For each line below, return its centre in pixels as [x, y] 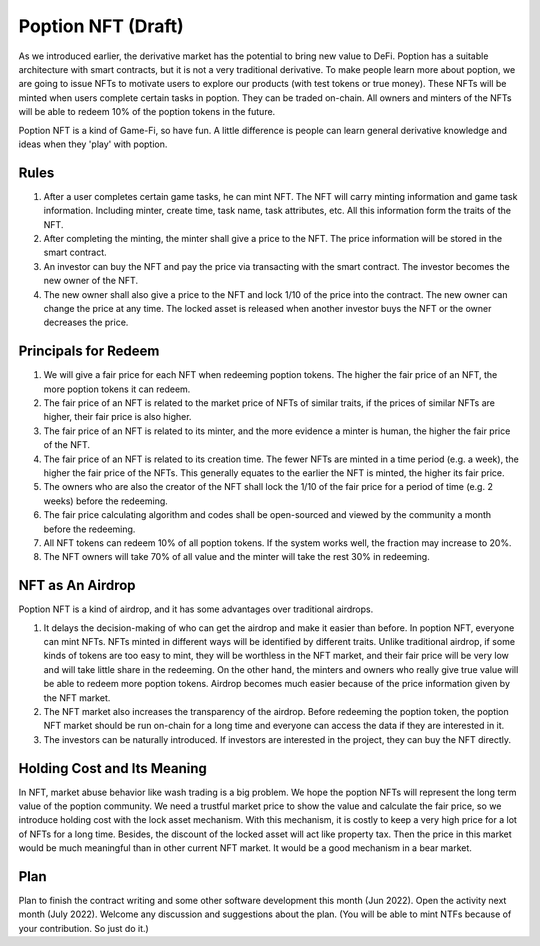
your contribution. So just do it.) [83, 928]
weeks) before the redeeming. [106, 501]
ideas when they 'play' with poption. [93, 144]
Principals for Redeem [89, 351]
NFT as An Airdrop [77, 585]
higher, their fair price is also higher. [117, 417]
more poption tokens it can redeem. [117, 389]
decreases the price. [86, 322]
